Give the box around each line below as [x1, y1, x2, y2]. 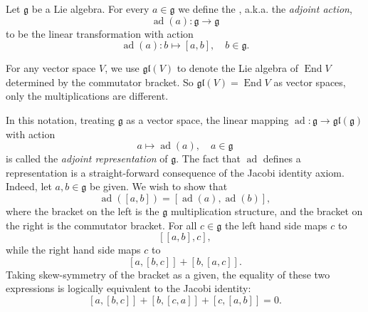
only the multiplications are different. [6, 88, 169, 103]
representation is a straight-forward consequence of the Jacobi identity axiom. [6, 165, 345, 180]
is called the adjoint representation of [6, 151, 168, 166]
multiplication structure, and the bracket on [170, 203, 363, 218]
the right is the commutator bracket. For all [6, 217, 197, 232]
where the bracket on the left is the [6, 203, 159, 218]
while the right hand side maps [6, 242, 141, 257]
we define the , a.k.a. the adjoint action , [178, 1, 352, 16]
